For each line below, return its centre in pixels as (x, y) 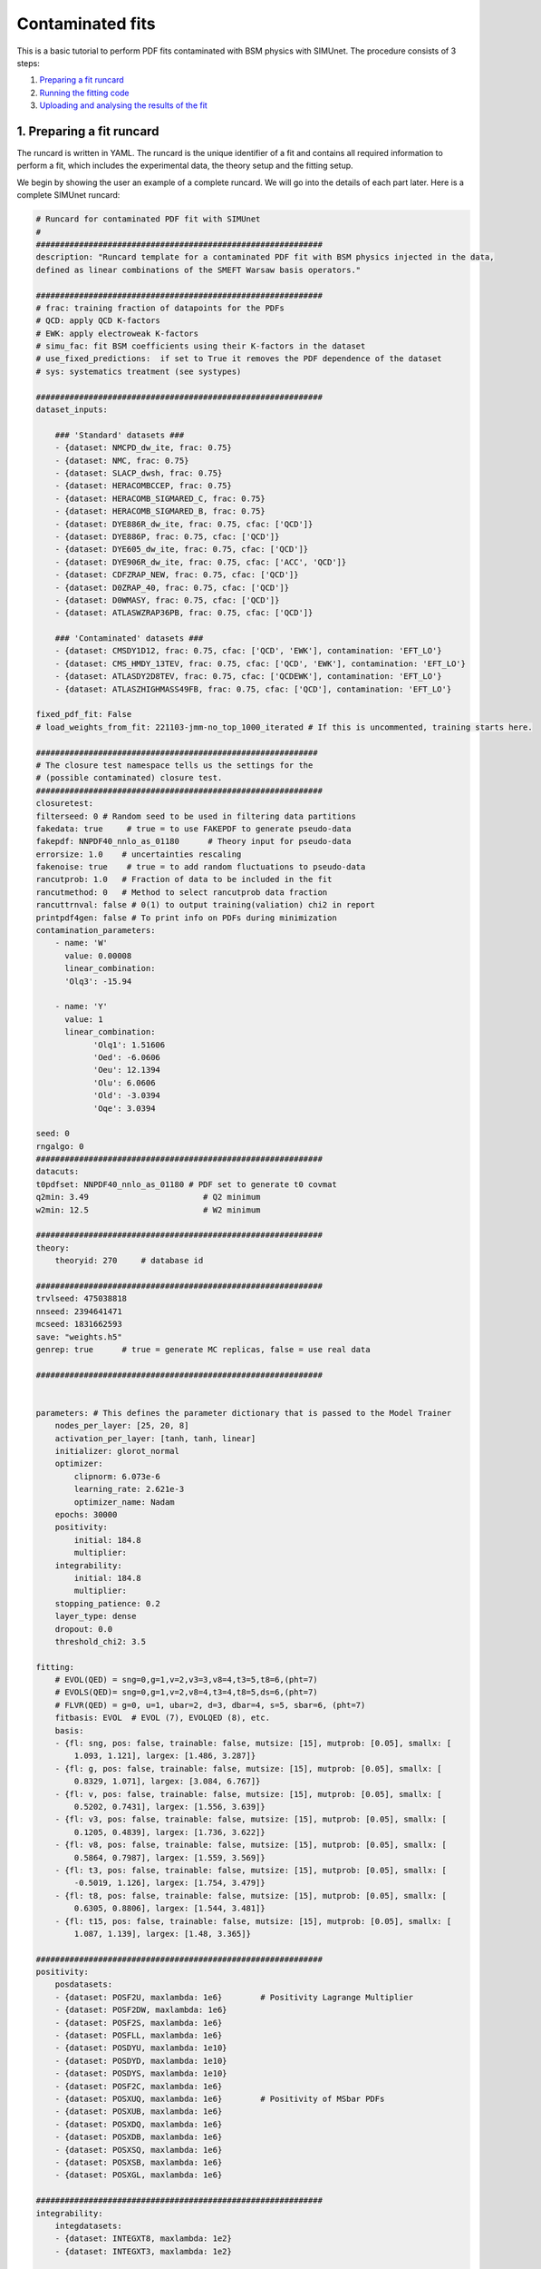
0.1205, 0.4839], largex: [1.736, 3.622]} (170, 1832)
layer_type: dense (96, 1616)
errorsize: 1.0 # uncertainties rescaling (139, 854)
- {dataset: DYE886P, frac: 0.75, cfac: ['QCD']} (167, 536)
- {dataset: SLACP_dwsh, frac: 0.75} (139, 473)
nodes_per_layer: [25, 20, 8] (122, 1426)
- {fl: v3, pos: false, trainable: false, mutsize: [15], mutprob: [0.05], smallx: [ (251, 1819)
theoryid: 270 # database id (129, 1261)
